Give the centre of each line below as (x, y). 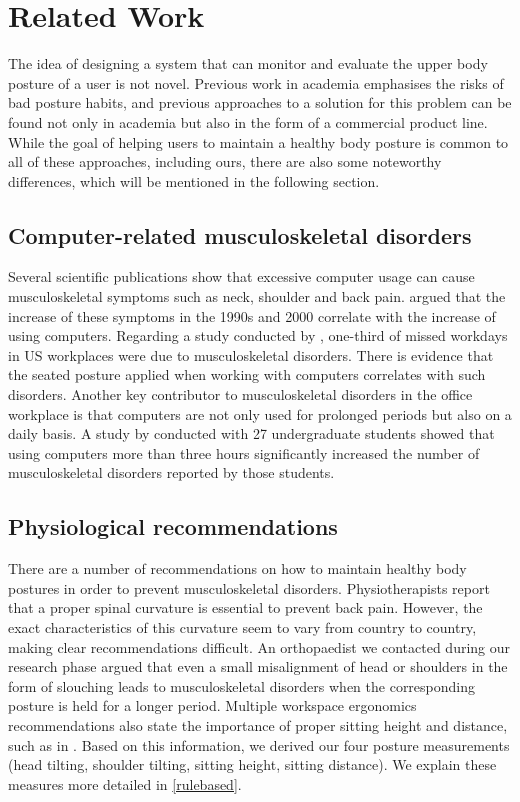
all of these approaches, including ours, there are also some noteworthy (225, 161)
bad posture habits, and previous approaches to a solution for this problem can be (260, 102)
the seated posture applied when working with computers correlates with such (247, 374)
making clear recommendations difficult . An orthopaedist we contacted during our (259, 646)
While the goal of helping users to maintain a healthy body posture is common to (258, 141)
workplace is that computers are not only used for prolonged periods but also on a (260, 413)
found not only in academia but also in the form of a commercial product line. (248, 121)
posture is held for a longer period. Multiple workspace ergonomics (212, 705)
